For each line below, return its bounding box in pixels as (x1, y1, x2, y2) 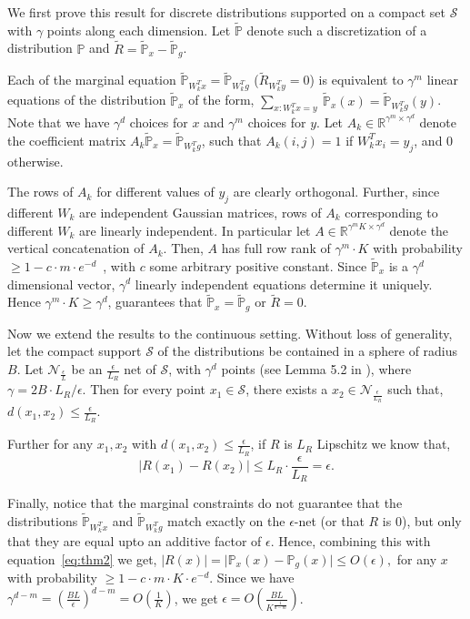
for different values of (96, 182, 215, 201)
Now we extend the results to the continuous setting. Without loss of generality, (7, 323, 453, 342)
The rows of (7, 182, 74, 201)
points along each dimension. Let (46, 20, 231, 39)
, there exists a (245, 380, 328, 399)
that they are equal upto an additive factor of (7, 532, 262, 551)
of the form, (188, 90, 255, 109)
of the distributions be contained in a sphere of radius (157, 341, 458, 360)
